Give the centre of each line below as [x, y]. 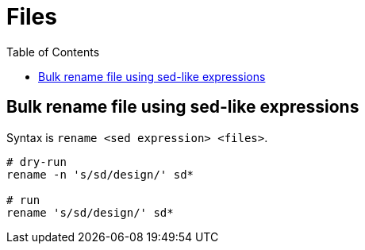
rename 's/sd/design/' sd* [90, 212]
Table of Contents [53, 52]
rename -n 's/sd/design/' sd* [100, 174]
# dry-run [36, 162]
